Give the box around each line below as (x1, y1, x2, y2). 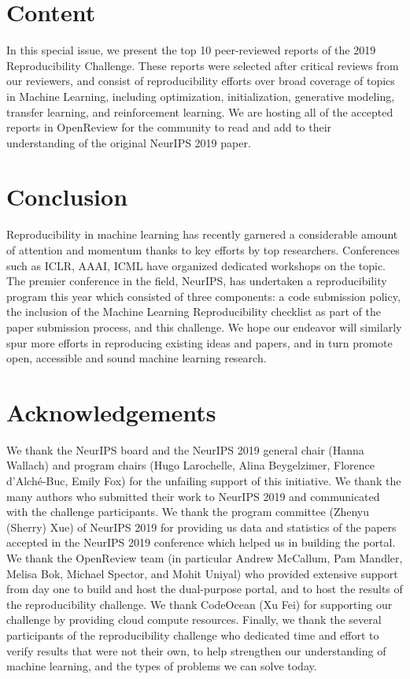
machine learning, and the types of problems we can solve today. (6, 658, 317, 674)
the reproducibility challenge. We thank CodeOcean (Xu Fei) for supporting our (6, 596, 393, 612)
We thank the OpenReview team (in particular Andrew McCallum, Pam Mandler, (6, 550, 403, 566)
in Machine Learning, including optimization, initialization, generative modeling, (6, 87, 395, 104)
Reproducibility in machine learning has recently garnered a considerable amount (6, 226, 398, 243)
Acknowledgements (6, 395, 216, 428)
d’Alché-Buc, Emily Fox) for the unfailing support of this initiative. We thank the (6, 473, 401, 489)
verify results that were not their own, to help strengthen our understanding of (6, 642, 386, 659)
